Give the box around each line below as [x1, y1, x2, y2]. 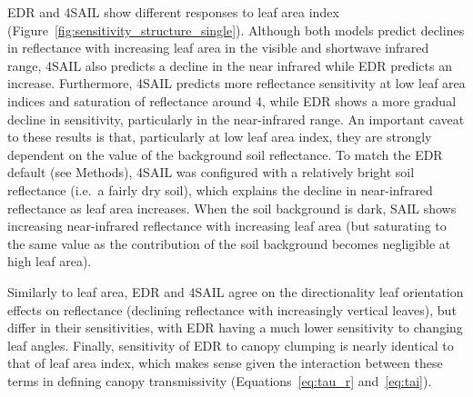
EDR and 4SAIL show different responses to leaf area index [7, 3, 339, 21]
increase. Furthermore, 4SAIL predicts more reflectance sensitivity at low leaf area [7, 74, 466, 93]
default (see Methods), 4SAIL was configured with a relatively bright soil [7, 163, 415, 182]
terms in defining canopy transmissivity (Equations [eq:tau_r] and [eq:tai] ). [7, 371, 432, 390]
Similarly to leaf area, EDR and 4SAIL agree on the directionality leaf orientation [7, 282, 464, 301]
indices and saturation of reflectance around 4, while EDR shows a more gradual [7, 91, 457, 110]
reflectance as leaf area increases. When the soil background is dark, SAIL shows [7, 198, 457, 217]
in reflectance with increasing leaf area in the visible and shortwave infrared [7, 38, 429, 57]
